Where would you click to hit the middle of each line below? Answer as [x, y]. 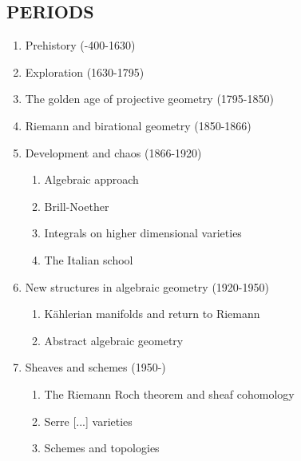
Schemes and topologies [102, 448]
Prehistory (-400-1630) [80, 45]
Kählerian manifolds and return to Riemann [152, 314]
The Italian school [89, 259]
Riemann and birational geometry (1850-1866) [138, 125]
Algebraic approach [91, 179]
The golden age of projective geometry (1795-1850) [149, 99]
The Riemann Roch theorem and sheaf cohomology [169, 393]
